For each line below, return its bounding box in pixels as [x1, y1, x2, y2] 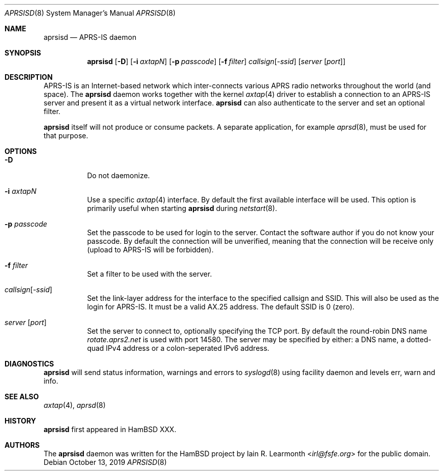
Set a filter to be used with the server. [87, 270, 212, 278]
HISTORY [5, 416, 36, 425]
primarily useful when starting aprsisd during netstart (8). [87, 204, 277, 213]
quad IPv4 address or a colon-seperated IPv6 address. [87, 344, 270, 352]
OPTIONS [5, 147, 37, 155]
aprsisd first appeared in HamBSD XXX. [43, 425, 176, 434]
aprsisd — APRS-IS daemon [43, 33, 136, 41]
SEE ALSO [5, 392, 39, 401]
